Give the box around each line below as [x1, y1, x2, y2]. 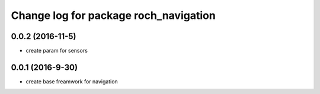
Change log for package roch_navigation [11, 9, 216, 22]
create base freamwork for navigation [25, 77, 118, 85]
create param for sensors [25, 47, 88, 54]
